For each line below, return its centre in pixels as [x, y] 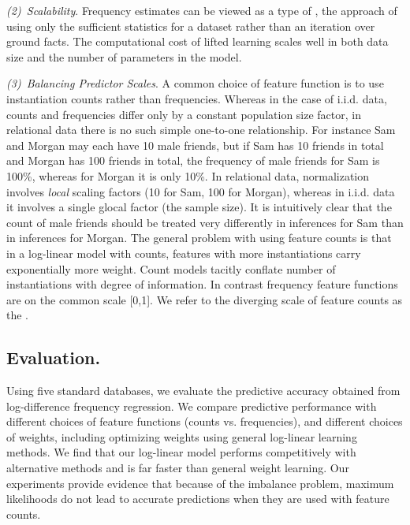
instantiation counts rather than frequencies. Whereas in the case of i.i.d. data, [197, 98]
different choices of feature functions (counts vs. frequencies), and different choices [205, 421]
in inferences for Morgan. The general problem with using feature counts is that [199, 238]
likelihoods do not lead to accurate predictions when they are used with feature [198, 499]
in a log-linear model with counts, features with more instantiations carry [184, 253]
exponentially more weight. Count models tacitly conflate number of [171, 268]
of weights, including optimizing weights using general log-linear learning [182, 436]
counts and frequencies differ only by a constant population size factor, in [184, 114]
